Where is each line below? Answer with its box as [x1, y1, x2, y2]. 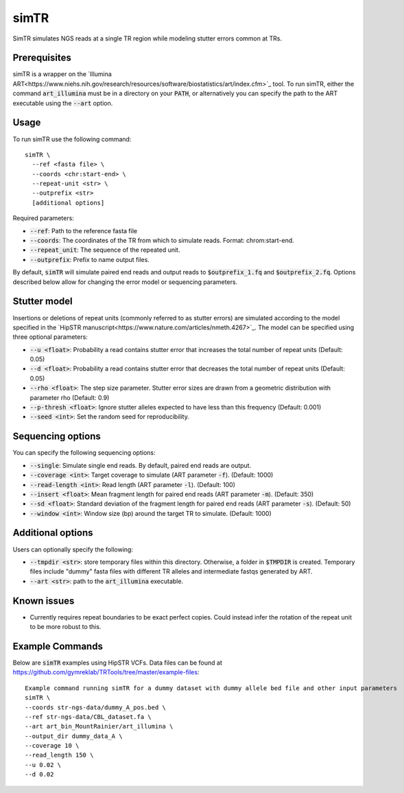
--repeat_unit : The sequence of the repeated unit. [29, 246, 180, 254]
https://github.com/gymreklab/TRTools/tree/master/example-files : [12, 668, 200, 676]
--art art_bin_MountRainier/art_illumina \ [25, 722, 174, 731]
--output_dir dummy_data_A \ [25, 732, 123, 740]
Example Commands [12, 640, 103, 652]
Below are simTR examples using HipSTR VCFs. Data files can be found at [12, 659, 222, 667]
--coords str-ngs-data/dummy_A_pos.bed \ [25, 703, 166, 711]
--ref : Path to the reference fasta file [29, 226, 137, 235]
